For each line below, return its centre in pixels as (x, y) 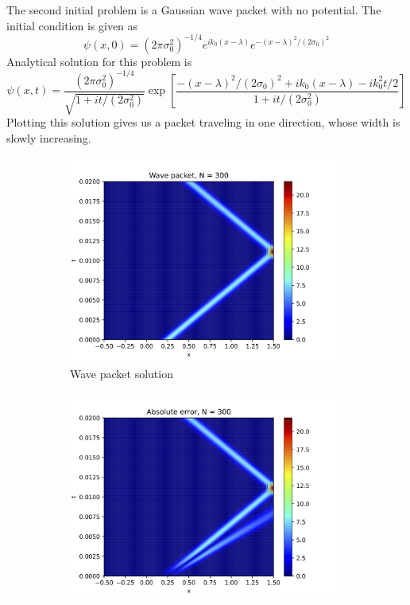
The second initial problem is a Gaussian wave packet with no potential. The (194, 10)
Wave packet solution (122, 373)
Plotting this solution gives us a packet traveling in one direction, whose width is (203, 122)
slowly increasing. (49, 137)
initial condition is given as (72, 25)
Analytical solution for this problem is (99, 61)
